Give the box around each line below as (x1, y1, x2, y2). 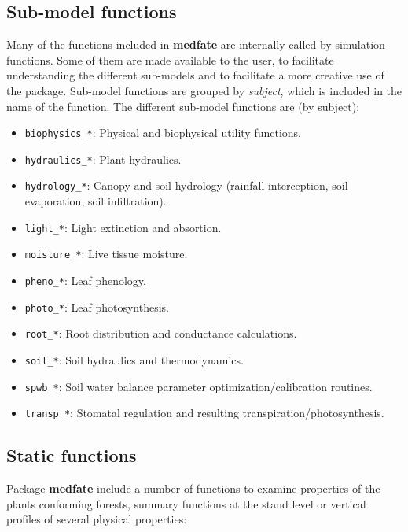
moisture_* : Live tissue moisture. (24, 246, 188, 262)
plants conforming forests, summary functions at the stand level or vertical (6, 495, 366, 512)
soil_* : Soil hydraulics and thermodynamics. (24, 352, 244, 368)
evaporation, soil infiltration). (24, 193, 167, 209)
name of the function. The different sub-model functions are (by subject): (6, 98, 360, 114)
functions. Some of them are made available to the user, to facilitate (6, 51, 334, 68)
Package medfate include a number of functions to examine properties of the (6, 480, 380, 497)
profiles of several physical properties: (6, 511, 187, 527)
